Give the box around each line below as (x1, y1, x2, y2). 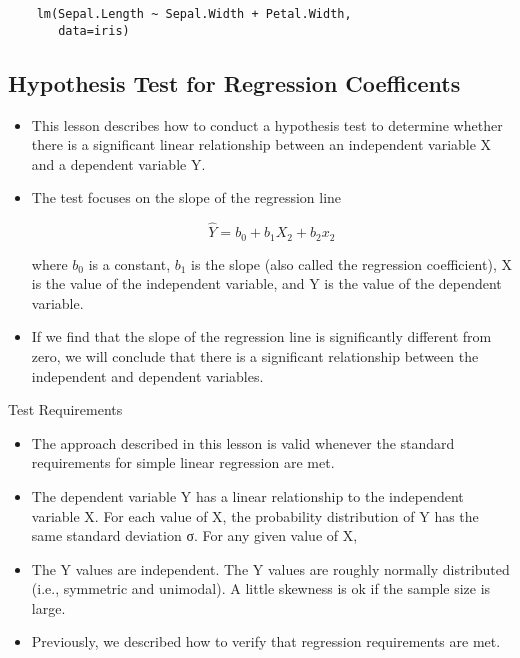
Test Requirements (8, 399, 123, 420)
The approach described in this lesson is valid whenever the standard (31, 432, 455, 453)
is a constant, (88, 253, 171, 274)
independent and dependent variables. (31, 365, 264, 386)
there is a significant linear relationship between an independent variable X (31, 134, 492, 155)
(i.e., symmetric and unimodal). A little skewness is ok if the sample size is (31, 578, 491, 599)
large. (31, 597, 66, 618)
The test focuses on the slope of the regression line (31, 187, 342, 208)
